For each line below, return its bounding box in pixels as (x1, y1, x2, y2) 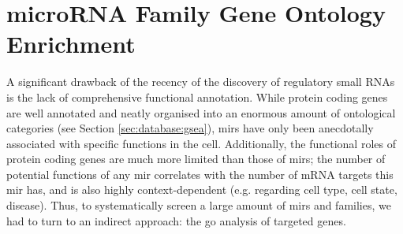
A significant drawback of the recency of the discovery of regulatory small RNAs (6, 73, 395, 90)
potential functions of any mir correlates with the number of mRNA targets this (6, 165, 394, 182)
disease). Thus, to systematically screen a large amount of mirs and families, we (6, 197, 391, 214)
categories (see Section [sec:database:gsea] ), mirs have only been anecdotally (6, 120, 374, 136)
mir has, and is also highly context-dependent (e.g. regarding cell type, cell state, (6, 181, 397, 198)
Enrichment (6, 28, 136, 60)
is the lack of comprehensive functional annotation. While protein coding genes (6, 88, 388, 105)
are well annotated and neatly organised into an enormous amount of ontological (6, 104, 396, 121)
